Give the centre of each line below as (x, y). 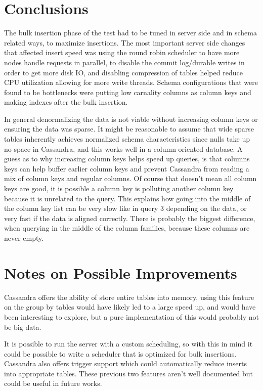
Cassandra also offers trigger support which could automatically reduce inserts (125, 363)
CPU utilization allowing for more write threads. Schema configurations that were (131, 82)
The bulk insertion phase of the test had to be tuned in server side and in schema (130, 33)
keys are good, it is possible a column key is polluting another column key (119, 188)
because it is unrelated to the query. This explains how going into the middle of (127, 198)
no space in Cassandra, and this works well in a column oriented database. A (123, 148)
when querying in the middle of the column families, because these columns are (127, 228)
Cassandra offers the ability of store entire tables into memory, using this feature (129, 297)
